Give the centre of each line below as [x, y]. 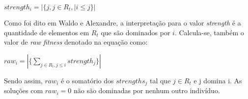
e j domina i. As [218, 80]
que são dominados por [136, 32]
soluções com [24, 90]
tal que [160, 80]
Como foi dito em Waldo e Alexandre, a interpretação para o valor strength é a [123, 23]
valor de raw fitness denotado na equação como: [76, 42]
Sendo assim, [23, 80]
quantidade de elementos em [47, 32]
